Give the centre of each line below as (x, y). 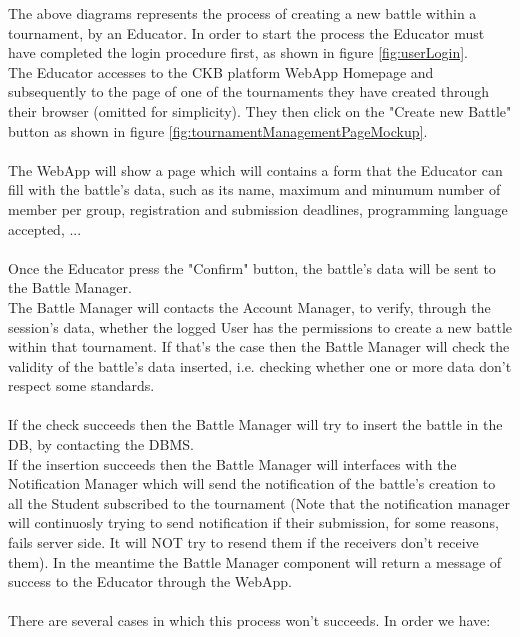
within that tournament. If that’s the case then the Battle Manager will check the (259, 346)
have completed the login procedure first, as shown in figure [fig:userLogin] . (238, 52)
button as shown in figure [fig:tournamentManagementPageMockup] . (218, 130)
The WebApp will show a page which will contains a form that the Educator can (255, 169)
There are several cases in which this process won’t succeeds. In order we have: (249, 620)
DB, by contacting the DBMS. (101, 444)
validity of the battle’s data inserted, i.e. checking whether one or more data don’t (260, 365)
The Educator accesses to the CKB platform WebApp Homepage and (221, 71)
